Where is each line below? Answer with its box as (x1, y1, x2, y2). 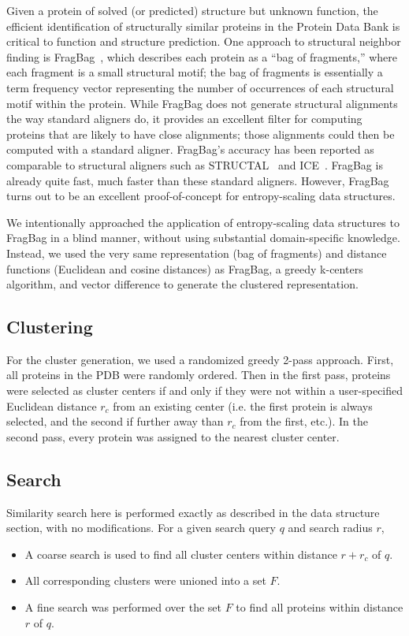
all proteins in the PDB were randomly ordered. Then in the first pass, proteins (6, 366, 391, 383)
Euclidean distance (6, 397, 97, 414)
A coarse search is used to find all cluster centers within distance (24, 545, 337, 562)
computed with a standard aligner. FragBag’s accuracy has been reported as (6, 141, 374, 158)
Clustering (6, 314, 93, 339)
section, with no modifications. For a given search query (6, 519, 276, 536)
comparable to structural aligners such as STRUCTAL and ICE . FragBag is (6, 156, 383, 173)
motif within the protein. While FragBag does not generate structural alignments (6, 95, 398, 111)
